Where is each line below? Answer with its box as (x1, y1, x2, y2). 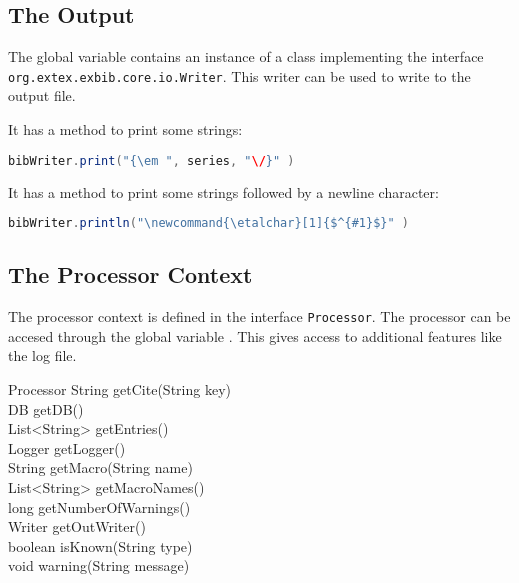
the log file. (8, 345, 77, 366)
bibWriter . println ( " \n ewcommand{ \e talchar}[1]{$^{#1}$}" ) (8, 216, 410, 231)
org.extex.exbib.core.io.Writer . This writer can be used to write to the (8, 65, 471, 86)
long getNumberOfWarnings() (8, 496, 191, 517)
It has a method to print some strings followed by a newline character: (8, 181, 439, 202)
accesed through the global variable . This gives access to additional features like (8, 325, 502, 346)
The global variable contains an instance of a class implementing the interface (8, 46, 484, 67)
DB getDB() (8, 398, 84, 419)
